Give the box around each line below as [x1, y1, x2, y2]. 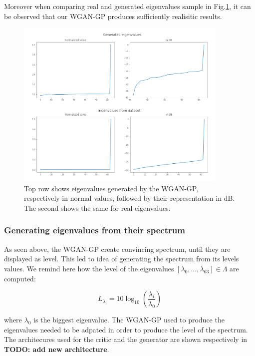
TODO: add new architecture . [4, 343, 109, 354]
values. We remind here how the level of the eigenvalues [4, 263, 174, 273]
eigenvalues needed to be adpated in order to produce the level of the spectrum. [4, 324, 248, 334]
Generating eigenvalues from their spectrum [4, 224, 185, 236]
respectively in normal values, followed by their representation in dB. [24, 193, 235, 203]
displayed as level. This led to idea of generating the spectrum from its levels [4, 253, 239, 264]
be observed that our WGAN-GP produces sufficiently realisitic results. [4, 11, 222, 21]
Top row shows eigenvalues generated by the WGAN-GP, [24, 183, 199, 193]
